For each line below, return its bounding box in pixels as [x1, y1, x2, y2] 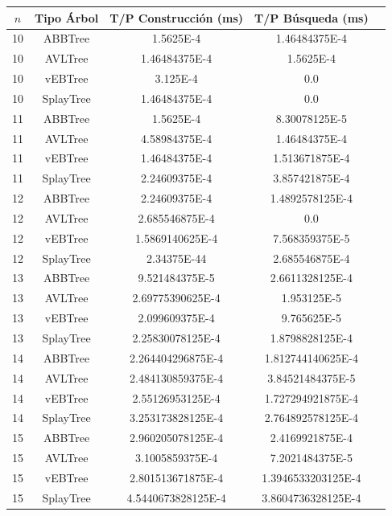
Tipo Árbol [35, 9, 99, 26]
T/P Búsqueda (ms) [254, 9, 369, 26]
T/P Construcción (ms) [109, 9, 244, 26]
